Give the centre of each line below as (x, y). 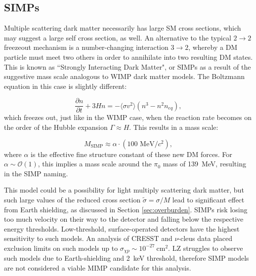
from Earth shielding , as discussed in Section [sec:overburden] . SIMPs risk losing (126, 209)
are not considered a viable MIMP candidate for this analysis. (98, 268)
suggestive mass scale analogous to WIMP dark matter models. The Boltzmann (125, 76)
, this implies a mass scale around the (95, 164)
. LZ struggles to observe (206, 248)
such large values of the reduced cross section (72, 199)
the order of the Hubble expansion (56, 127)
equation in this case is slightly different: (65, 86)
